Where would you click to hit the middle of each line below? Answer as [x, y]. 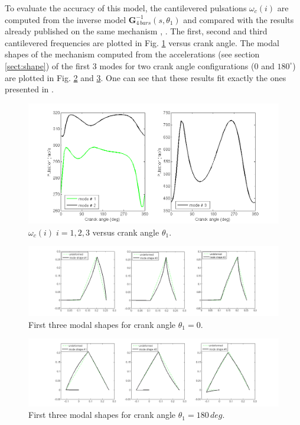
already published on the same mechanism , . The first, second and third [136, 31]
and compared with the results [239, 19]
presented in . [29, 89]
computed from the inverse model [66, 19]
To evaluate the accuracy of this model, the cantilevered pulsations [126, 8]
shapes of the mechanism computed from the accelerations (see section [132, 54]
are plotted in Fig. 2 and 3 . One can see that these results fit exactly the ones [146, 77]
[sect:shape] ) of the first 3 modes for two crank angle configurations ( [130, 65]
